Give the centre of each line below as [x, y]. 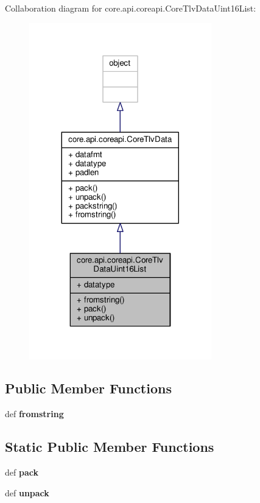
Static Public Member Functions [110, 447]
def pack [22, 472]
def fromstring [34, 414]
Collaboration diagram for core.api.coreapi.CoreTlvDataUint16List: [131, 8]
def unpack [27, 492]
